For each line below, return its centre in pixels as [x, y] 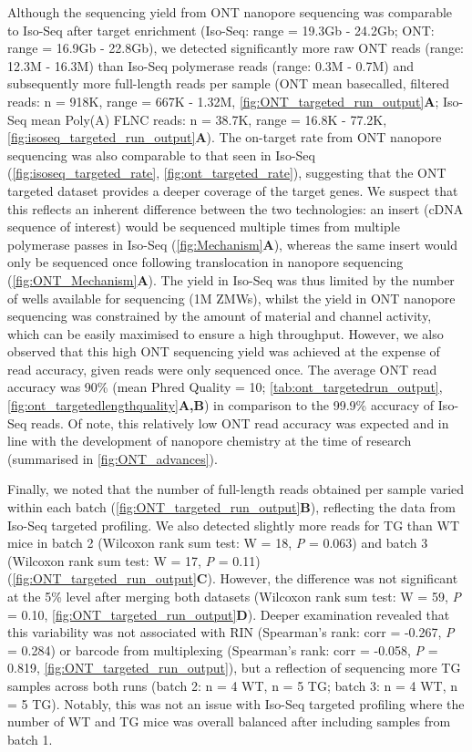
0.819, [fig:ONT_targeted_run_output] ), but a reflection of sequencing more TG [234, 668]
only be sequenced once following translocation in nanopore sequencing [205, 262]
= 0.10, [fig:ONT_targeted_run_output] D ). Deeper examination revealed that [229, 614]
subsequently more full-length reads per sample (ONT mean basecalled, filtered [229, 83]
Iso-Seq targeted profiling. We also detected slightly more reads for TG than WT [234, 525]
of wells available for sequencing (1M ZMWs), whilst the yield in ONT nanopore [231, 298]
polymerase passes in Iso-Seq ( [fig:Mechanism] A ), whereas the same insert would [232, 244]
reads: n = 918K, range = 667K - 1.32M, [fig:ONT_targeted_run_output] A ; [223, 101]
